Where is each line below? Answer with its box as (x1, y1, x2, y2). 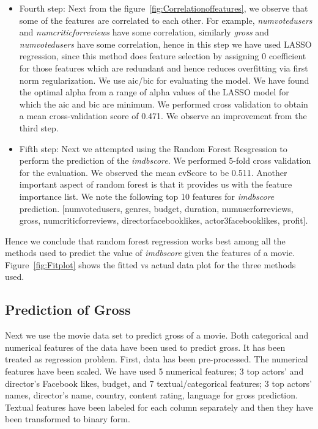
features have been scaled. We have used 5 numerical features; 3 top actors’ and (5, 365, 304, 378)
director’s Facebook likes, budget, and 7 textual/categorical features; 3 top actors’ (5, 376, 312, 389)
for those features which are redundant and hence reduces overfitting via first (19, 61, 308, 74)
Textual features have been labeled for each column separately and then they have (5, 400, 313, 413)
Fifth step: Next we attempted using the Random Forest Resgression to (19, 142, 287, 155)
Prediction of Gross (5, 300, 131, 319)
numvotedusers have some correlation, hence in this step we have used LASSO (19, 37, 312, 50)
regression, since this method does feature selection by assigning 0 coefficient (19, 50, 306, 62)
